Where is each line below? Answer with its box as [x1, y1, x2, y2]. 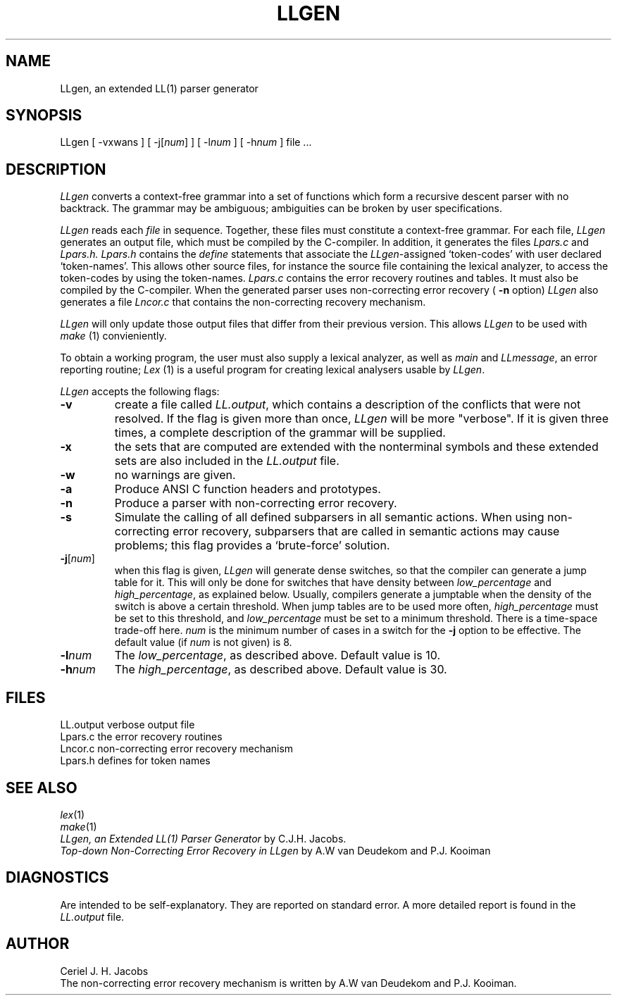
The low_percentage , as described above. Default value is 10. [114, 648, 440, 663]
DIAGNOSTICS [6, 869, 109, 887]
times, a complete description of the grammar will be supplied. [114, 425, 446, 440]
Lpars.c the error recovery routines [60, 730, 223, 743]
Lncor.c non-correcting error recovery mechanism [60, 742, 294, 755]
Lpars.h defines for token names [60, 754, 211, 767]
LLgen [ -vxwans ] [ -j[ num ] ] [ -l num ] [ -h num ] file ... [60, 136, 312, 149]
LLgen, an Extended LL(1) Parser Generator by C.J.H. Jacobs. [60, 832, 347, 845]
